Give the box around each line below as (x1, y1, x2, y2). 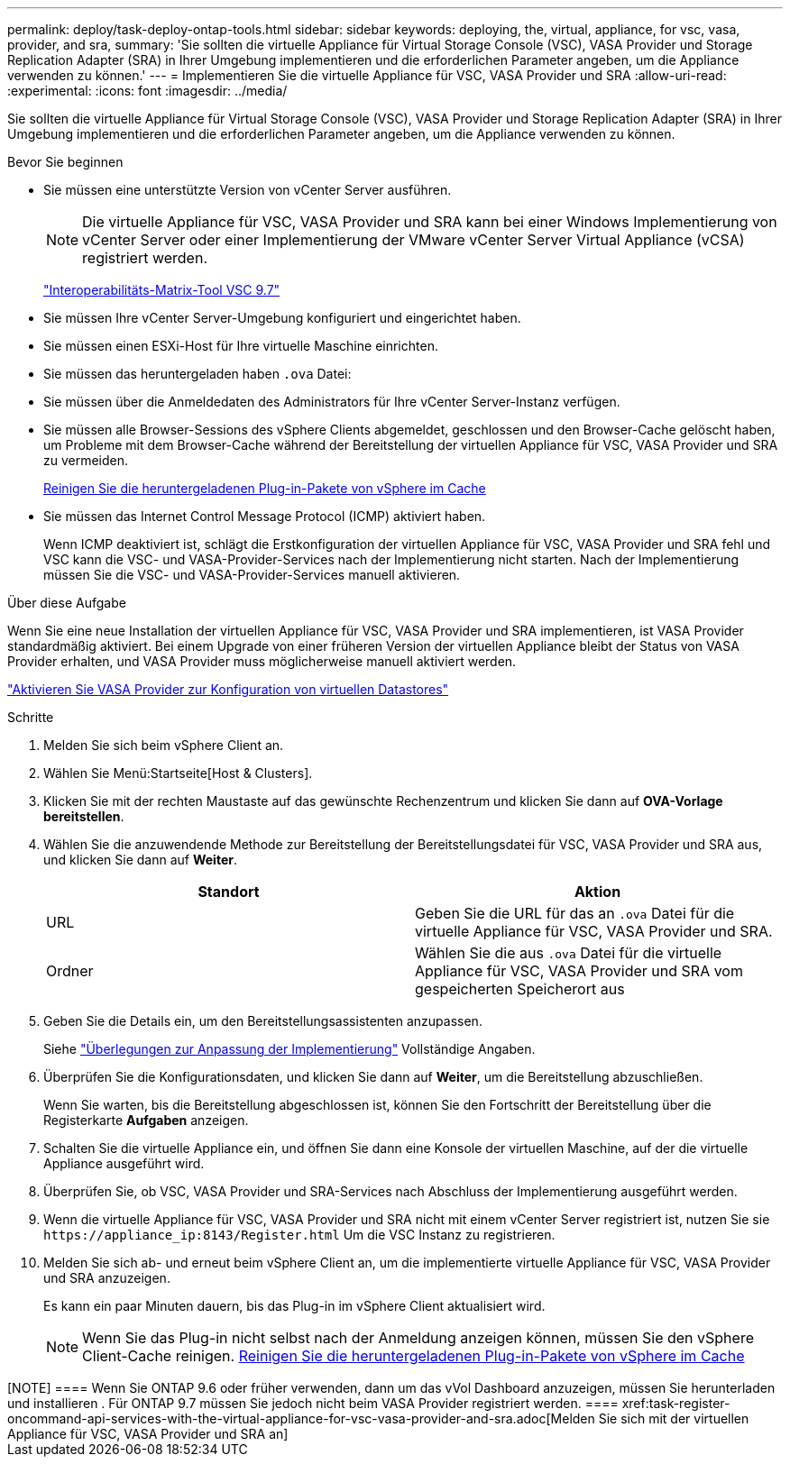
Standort (197, 883, 260, 901)
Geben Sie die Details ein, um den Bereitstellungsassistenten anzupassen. (43, 1013, 482, 1029)
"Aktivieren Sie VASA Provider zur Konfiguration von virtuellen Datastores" (7, 682, 449, 697)
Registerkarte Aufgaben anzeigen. (43, 1112, 249, 1128)
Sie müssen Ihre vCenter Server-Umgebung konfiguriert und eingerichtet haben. (43, 310, 521, 325)
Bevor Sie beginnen (7, 154, 124, 169)
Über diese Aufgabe (7, 595, 126, 610)
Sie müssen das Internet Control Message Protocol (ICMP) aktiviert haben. (43, 508, 486, 524)
